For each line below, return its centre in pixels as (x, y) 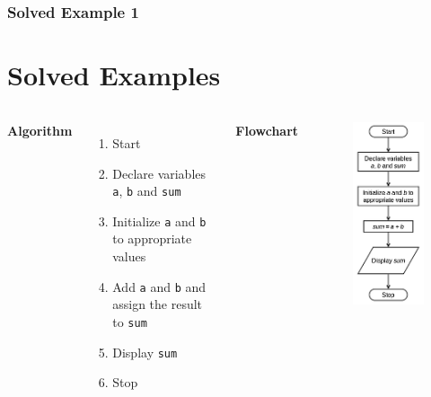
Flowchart (267, 130)
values (129, 256)
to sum (130, 321)
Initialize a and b (159, 221)
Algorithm (40, 130)
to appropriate (152, 238)
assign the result (158, 304)
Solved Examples (114, 75)
